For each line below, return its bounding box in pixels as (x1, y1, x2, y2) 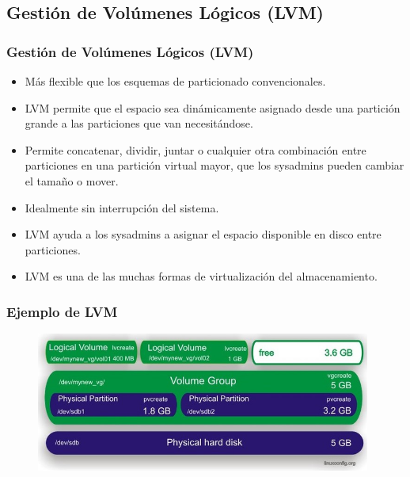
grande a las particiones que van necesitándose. (25, 115, 253, 132)
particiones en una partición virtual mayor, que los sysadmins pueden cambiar (25, 157, 404, 174)
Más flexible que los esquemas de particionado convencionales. (25, 73, 326, 89)
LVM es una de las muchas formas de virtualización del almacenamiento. (25, 268, 378, 284)
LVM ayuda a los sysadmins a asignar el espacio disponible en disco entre (25, 226, 382, 242)
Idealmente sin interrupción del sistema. (25, 199, 219, 216)
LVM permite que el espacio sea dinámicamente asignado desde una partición (25, 99, 401, 116)
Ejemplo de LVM (6, 301, 118, 321)
